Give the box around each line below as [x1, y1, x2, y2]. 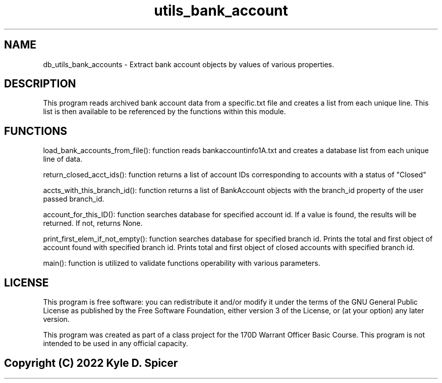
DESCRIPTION [4, 77, 76, 90]
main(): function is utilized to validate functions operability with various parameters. [43, 259, 320, 268]
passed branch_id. [43, 195, 104, 204]
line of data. [43, 155, 83, 164]
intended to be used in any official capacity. [43, 339, 188, 348]
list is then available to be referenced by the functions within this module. [43, 107, 286, 116]
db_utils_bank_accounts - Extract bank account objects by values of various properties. [43, 60, 334, 69]
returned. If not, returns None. [43, 219, 143, 228]
